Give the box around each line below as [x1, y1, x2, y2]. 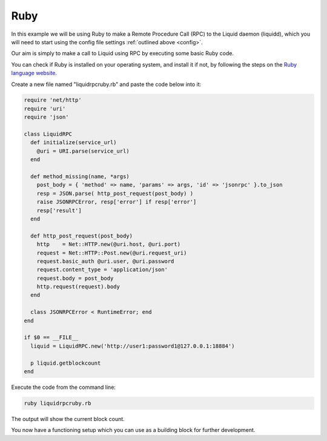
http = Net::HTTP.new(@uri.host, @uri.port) [36, 241, 181, 248]
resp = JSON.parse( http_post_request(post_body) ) [36, 190, 194, 197]
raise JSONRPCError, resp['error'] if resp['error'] [36, 199, 197, 205]
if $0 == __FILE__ [24, 334, 79, 341]
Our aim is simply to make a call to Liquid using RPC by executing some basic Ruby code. [11, 50, 234, 57]
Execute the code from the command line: [11, 383, 116, 391]
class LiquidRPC [24, 131, 73, 138]
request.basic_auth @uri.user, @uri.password [36, 257, 174, 265]
